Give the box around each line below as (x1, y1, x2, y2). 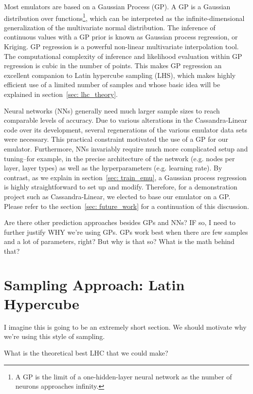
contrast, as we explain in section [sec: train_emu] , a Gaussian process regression (4, 172, 247, 182)
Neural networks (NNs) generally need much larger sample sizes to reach (4, 105, 220, 115)
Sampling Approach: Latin (4, 274, 185, 294)
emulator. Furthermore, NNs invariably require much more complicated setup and (4, 143, 248, 153)
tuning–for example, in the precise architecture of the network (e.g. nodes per (4, 153, 235, 163)
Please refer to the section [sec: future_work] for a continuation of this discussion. (4, 201, 249, 211)
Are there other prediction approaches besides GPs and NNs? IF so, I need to (4, 217, 235, 227)
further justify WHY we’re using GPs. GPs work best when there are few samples (4, 226, 248, 237)
